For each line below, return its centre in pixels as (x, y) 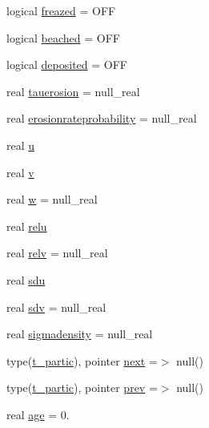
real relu (27, 226)
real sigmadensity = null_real (80, 334)
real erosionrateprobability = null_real (102, 118)
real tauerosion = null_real (73, 91)
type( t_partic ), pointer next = (82, 360)
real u (21, 145)
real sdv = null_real (56, 307)
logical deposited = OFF (67, 65)
